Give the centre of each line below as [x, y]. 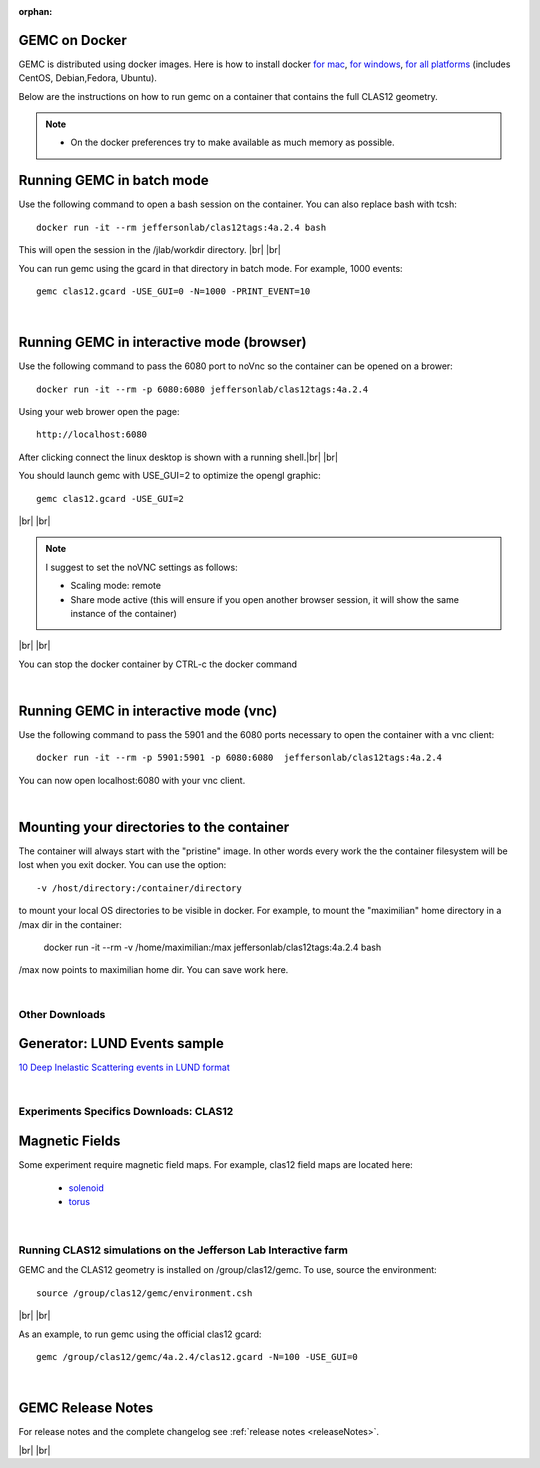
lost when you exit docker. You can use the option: [122, 865]
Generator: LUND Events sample [121, 1043]
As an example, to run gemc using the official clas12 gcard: [140, 1334]
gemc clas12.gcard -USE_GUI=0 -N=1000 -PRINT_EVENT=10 [173, 291]
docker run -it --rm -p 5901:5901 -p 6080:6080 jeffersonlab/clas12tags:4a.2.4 [239, 758]
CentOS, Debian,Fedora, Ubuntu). [87, 78]
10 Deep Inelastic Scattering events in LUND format [124, 1067]
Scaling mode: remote [116, 586]
